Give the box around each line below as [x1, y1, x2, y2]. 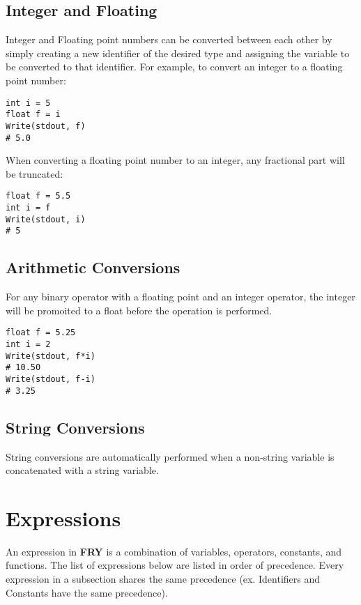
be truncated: [6, 166, 63, 181]
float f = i [6, 109, 61, 120]
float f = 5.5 [6, 191, 71, 201]
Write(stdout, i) [6, 214, 86, 224]
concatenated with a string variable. [6, 463, 159, 477]
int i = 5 [6, 98, 51, 108]
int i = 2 [6, 339, 51, 350]
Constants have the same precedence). [6, 585, 168, 599]
